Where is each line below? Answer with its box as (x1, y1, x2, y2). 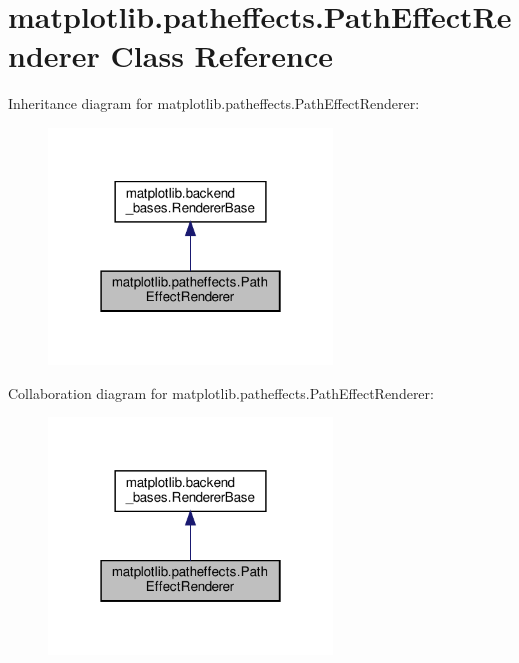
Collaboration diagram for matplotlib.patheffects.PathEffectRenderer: (8, 382, 434, 403)
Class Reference (110, 35, 334, 76)
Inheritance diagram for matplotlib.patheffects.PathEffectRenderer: (8, 93, 420, 114)
